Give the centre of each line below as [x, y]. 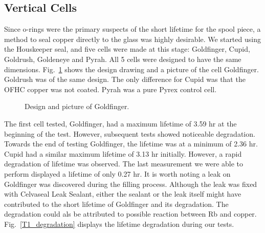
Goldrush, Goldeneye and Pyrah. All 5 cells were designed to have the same [123, 59]
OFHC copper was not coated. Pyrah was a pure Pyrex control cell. [111, 89]
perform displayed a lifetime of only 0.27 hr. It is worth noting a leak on [117, 173]
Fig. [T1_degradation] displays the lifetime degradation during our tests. [119, 224]
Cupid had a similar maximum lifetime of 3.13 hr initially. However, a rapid [123, 153]
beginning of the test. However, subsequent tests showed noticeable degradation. [130, 133]
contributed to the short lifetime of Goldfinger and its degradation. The [116, 204]
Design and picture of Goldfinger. [77, 106]
